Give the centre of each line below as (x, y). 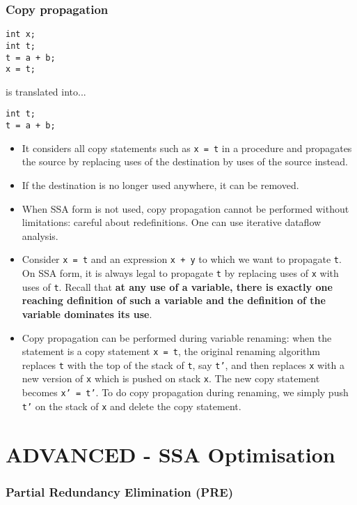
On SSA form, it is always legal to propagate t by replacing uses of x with (180, 273)
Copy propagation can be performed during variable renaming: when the (177, 337)
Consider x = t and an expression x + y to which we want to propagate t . (182, 259)
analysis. (40, 235)
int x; (21, 35)
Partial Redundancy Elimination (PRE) (120, 491)
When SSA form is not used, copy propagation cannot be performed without (185, 208)
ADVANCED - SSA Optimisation (170, 454)
